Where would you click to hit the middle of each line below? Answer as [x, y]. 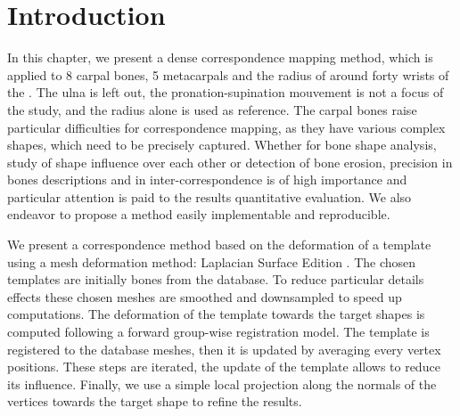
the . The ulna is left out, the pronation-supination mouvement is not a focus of [226, 92]
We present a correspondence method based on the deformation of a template [219, 245]
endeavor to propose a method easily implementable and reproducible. [199, 214]
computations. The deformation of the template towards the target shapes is [216, 314]
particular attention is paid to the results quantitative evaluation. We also [209, 196]
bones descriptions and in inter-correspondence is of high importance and [207, 179]
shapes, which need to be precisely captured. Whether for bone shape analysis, [222, 145]
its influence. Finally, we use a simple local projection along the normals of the [222, 383]
